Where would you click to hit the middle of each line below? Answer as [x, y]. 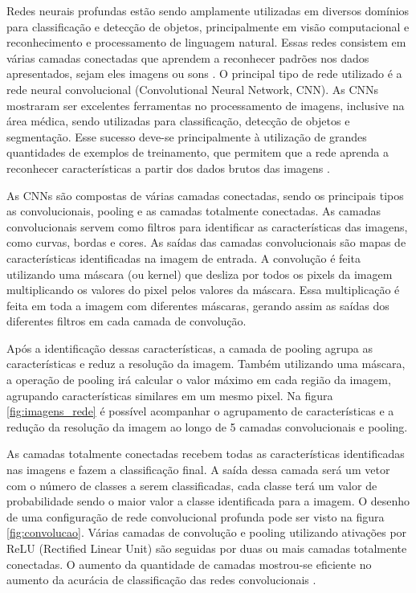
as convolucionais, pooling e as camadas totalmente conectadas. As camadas [194, 211]
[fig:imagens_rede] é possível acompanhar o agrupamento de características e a [200, 411]
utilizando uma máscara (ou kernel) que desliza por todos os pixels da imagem [200, 274]
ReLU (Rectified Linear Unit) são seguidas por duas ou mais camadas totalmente [207, 548]
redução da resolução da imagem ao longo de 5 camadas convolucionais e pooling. [207, 426]
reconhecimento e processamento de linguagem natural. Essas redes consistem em [206, 42]
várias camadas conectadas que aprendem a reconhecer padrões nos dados [188, 57]
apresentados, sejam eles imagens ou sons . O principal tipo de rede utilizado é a [204, 74]
